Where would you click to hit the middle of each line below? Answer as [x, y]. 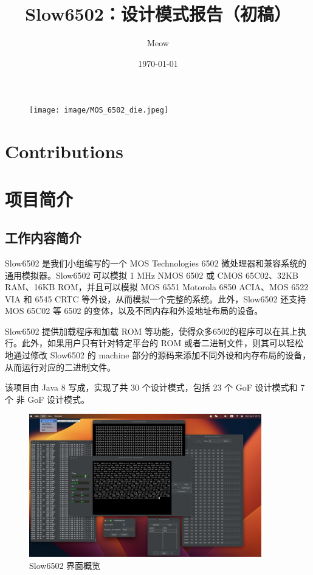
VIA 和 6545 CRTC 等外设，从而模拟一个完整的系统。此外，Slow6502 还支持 [156, 298]
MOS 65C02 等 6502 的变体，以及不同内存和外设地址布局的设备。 [134, 311]
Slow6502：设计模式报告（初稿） [158, 14]
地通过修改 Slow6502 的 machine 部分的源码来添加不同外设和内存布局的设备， [158, 355]
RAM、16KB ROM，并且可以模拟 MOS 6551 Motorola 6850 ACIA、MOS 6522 [157, 287]
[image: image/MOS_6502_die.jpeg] [99, 110]
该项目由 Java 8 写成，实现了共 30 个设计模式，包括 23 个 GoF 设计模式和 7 [155, 387]
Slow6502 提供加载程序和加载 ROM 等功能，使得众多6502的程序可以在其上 [152, 331]
